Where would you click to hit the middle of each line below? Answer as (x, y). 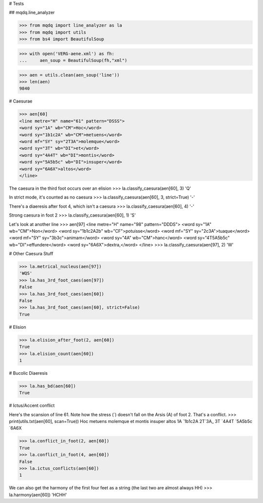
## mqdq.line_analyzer (32, 13)
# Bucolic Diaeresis (28, 373)
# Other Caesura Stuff (31, 254)
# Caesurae (21, 101)
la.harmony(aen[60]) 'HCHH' (38, 495)
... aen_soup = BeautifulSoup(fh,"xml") (73, 60)
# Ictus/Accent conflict (32, 405)
